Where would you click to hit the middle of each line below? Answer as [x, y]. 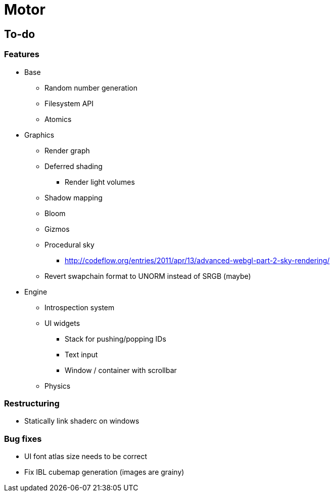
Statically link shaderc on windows [82, 421]
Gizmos [57, 229]
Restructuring [32, 403]
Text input [81, 354]
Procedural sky [69, 244]
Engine [36, 292]
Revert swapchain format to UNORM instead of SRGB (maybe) [148, 276]
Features [22, 54]
